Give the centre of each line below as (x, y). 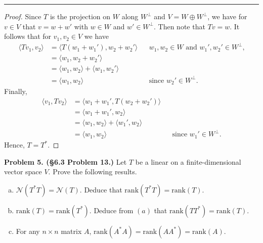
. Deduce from (111, 210)
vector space (23, 172)
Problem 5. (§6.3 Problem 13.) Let (65, 161)
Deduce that (103, 189)
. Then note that (179, 26)
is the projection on (80, 16)
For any (28, 231)
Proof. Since (23, 16)
